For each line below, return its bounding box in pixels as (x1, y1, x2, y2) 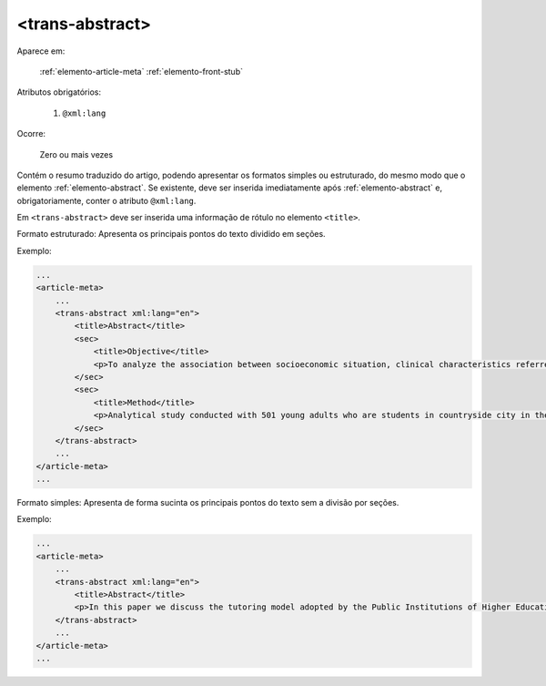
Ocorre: (16, 128, 45, 139)
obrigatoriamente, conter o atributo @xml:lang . (16, 195, 197, 206)
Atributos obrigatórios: (16, 87, 102, 97)
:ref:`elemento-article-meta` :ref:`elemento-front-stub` (39, 66, 243, 77)
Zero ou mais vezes (39, 148, 114, 159)
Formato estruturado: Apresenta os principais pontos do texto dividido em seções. (16, 229, 327, 240)
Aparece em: (16, 46, 66, 56)
